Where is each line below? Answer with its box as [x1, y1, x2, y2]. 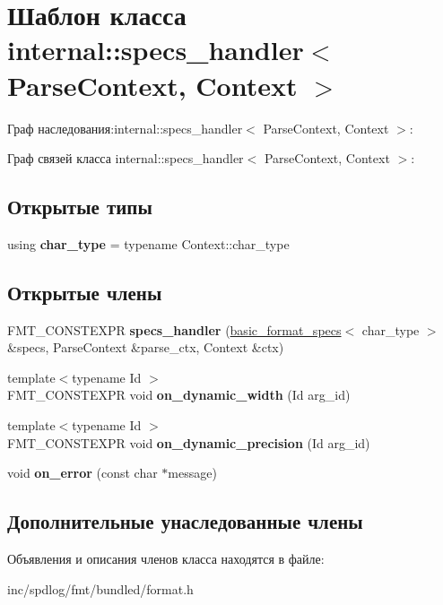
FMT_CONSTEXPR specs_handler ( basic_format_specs [7, 320, 342, 339]
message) [168, 463, 217, 482]
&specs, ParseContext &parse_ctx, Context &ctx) [7, 338, 284, 357]
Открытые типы [7, 193, 152, 220]
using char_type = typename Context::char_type [7, 234, 290, 253]
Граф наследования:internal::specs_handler [7, 118, 243, 137]
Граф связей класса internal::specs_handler [7, 149, 244, 168]
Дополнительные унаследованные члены [7, 507, 363, 535]
